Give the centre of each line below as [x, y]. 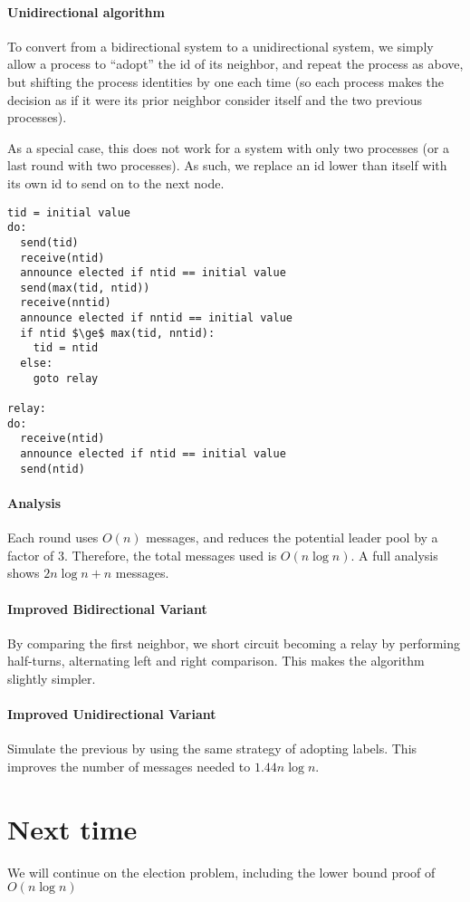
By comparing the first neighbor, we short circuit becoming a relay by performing [234, 643]
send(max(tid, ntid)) [85, 288]
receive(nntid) [66, 303]
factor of [31, 555]
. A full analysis [394, 555]
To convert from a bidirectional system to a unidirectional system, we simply [221, 46]
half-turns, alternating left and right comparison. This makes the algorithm [216, 661]
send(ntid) [53, 469]
